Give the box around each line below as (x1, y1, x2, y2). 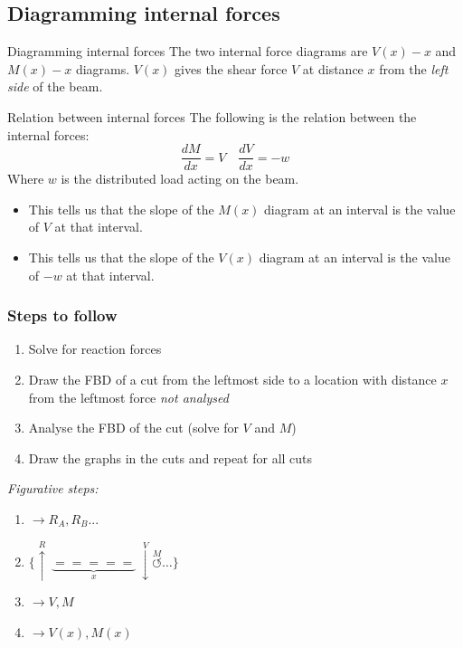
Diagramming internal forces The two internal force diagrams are (7, 42, 368, 61)
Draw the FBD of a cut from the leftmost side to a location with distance (28, 370, 437, 389)
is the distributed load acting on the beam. (61, 169, 299, 188)
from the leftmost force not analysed (28, 387, 229, 406)
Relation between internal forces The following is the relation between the (7, 107, 417, 126)
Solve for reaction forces (28, 339, 162, 358)
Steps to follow (7, 304, 118, 327)
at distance (302, 59, 364, 78)
